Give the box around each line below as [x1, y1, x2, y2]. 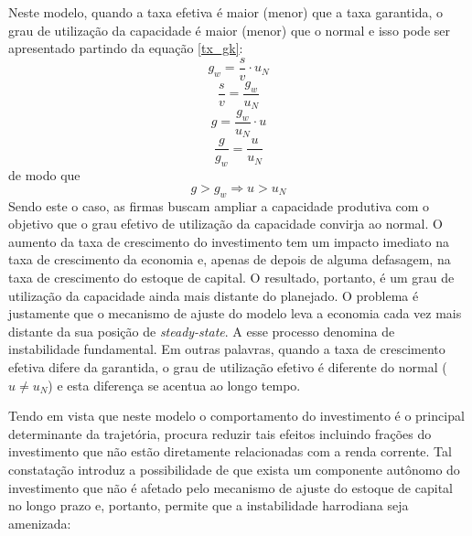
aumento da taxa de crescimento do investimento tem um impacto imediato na [8, 231, 449, 251]
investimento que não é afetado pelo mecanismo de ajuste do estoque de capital [8, 477, 453, 497]
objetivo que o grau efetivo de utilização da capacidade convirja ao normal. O [8, 214, 443, 233]
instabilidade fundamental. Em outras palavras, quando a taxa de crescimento [8, 339, 445, 359]
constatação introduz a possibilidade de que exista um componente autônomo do [8, 459, 460, 478]
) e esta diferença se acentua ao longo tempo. [48, 375, 301, 394]
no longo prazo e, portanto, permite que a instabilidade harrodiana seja [8, 496, 409, 515]
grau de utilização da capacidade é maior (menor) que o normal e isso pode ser [8, 20, 450, 39]
